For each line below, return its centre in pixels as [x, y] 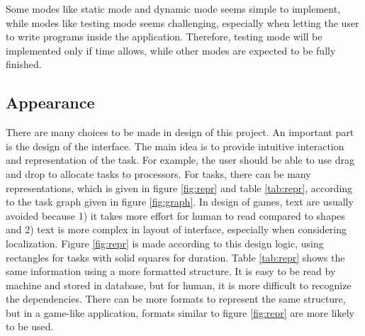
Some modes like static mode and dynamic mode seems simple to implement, [173, 9]
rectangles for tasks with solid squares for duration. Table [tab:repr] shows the [175, 257]
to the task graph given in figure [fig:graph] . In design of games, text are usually [180, 202]
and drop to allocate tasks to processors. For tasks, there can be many [158, 173]
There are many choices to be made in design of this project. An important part [180, 132]
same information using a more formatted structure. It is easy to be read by [171, 271]
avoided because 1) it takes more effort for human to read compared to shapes [175, 215]
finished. [24, 64]
